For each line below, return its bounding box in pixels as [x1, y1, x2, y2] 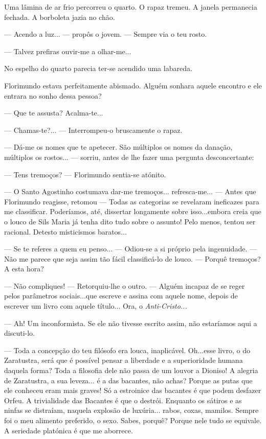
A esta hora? [4, 263, 44, 274]
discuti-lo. [4, 328, 35, 338]
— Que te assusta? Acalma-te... [4, 107, 103, 118]
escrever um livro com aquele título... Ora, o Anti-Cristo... [4, 301, 187, 311]
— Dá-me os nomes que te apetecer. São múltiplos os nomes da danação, [4, 142, 233, 152]
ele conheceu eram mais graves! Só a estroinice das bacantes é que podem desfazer [4, 385, 261, 396]
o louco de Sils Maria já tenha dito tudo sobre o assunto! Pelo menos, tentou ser [4, 216, 256, 226]
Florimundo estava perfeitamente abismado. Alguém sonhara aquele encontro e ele [4, 80, 262, 90]
